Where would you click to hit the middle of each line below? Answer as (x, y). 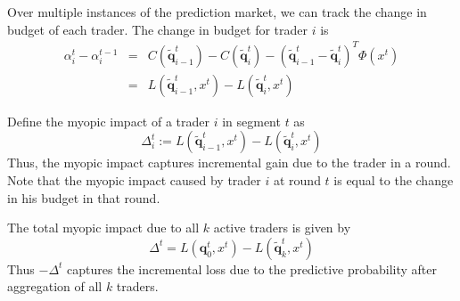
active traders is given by (282, 228)
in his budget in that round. (84, 197)
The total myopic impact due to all (103, 228)
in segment (251, 121)
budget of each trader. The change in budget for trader (157, 29)
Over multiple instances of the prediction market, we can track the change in (217, 12)
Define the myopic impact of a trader (108, 121)
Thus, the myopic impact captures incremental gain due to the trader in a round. (229, 163)
